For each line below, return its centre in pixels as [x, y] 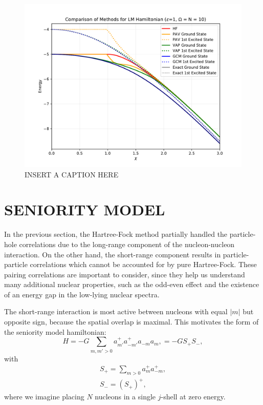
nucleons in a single [125, 397]
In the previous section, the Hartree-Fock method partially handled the [116, 234]
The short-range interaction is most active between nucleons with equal [116, 311]
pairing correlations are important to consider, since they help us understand [125, 274]
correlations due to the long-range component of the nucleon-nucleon [127, 244]
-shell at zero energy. [193, 397]
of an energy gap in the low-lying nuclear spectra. [82, 294]
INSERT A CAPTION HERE [72, 174]
